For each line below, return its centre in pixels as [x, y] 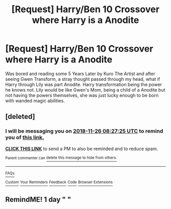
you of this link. [25, 137]
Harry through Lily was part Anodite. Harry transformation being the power [84, 84]
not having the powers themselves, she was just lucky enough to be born [82, 95]
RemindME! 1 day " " [38, 200]
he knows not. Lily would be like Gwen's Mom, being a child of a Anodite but [85, 89]
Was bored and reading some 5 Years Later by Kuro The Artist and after [80, 73]
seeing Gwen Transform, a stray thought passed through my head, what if [83, 79]
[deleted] [20, 117]
